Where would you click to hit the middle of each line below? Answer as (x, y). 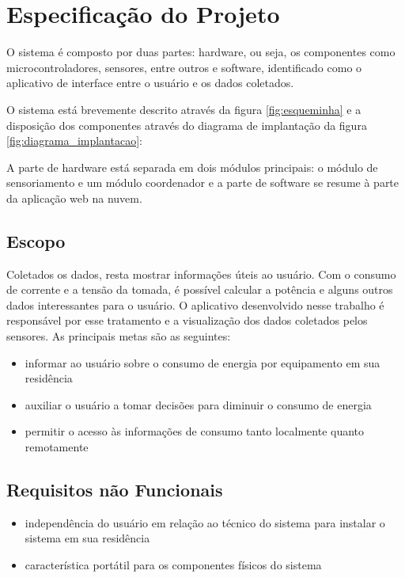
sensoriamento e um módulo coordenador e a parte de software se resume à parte (203, 183)
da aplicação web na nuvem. (74, 198)
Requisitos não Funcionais (115, 489)
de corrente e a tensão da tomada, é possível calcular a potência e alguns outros (200, 289)
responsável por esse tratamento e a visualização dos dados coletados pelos (187, 320)
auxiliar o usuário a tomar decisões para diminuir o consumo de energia (198, 404)
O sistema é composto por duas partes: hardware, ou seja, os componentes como (201, 52)
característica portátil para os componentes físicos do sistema (173, 565)
